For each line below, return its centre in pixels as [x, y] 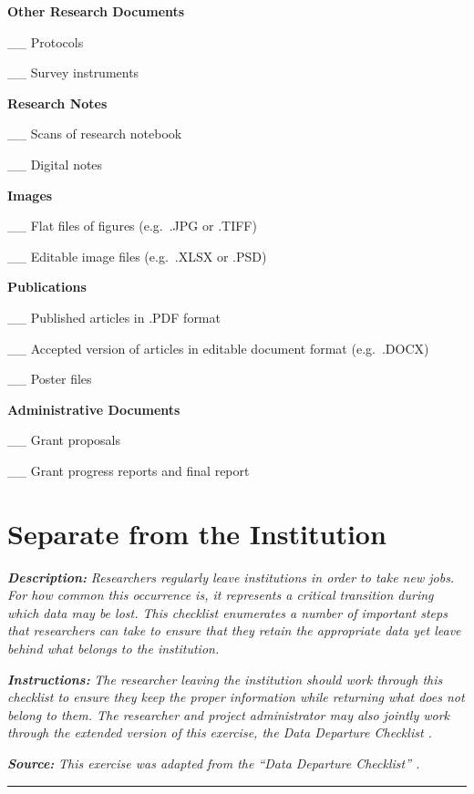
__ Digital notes [55, 164]
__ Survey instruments [73, 72]
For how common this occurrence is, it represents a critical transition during [221, 595]
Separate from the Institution [197, 533]
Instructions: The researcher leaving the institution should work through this [225, 679]
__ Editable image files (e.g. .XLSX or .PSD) [137, 256]
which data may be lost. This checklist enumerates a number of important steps [227, 612]
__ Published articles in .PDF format [114, 317]
